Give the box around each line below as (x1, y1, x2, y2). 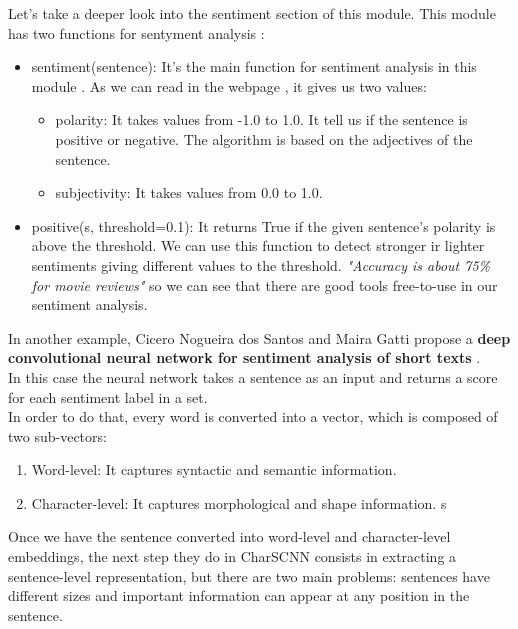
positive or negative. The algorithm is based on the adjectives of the (55, 128, 473, 149)
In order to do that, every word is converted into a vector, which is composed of (8, 406, 498, 427)
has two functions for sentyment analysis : (8, 22, 265, 43)
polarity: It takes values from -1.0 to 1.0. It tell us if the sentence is (55, 109, 468, 130)
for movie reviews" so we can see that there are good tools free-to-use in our (31, 274, 498, 295)
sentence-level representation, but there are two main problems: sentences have (8, 565, 490, 586)
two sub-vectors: (8, 425, 107, 446)
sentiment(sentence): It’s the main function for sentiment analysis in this (31, 56, 477, 77)
